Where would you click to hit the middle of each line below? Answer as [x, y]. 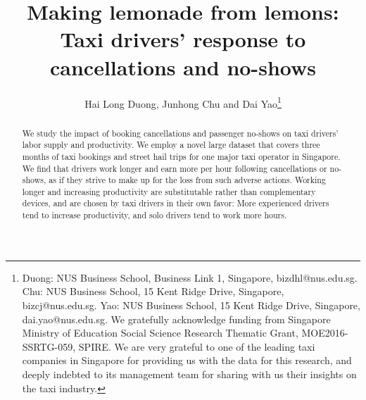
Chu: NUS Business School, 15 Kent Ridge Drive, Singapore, [153, 291]
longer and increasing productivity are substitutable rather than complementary [169, 191]
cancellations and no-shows [183, 67]
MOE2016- [325, 333]
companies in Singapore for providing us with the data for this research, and [187, 360]
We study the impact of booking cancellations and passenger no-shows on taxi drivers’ [180, 133]
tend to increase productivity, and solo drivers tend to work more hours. [154, 215]
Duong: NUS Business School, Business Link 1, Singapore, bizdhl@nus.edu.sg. [190, 277]
